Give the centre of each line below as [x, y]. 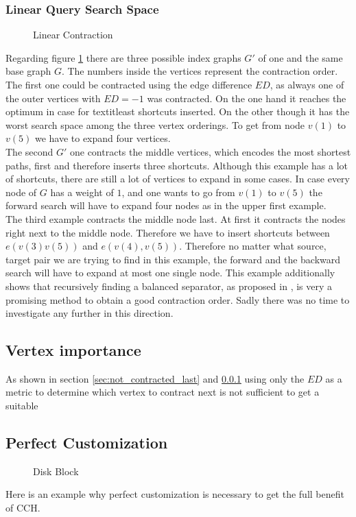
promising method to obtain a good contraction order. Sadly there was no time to [178, 299]
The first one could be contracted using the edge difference [129, 84]
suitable [22, 406]
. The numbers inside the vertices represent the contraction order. [200, 71]
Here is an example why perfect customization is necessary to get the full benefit [175, 494]
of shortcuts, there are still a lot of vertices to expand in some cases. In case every [178, 179]
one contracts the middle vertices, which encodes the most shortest [210, 151]
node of [21, 192]
